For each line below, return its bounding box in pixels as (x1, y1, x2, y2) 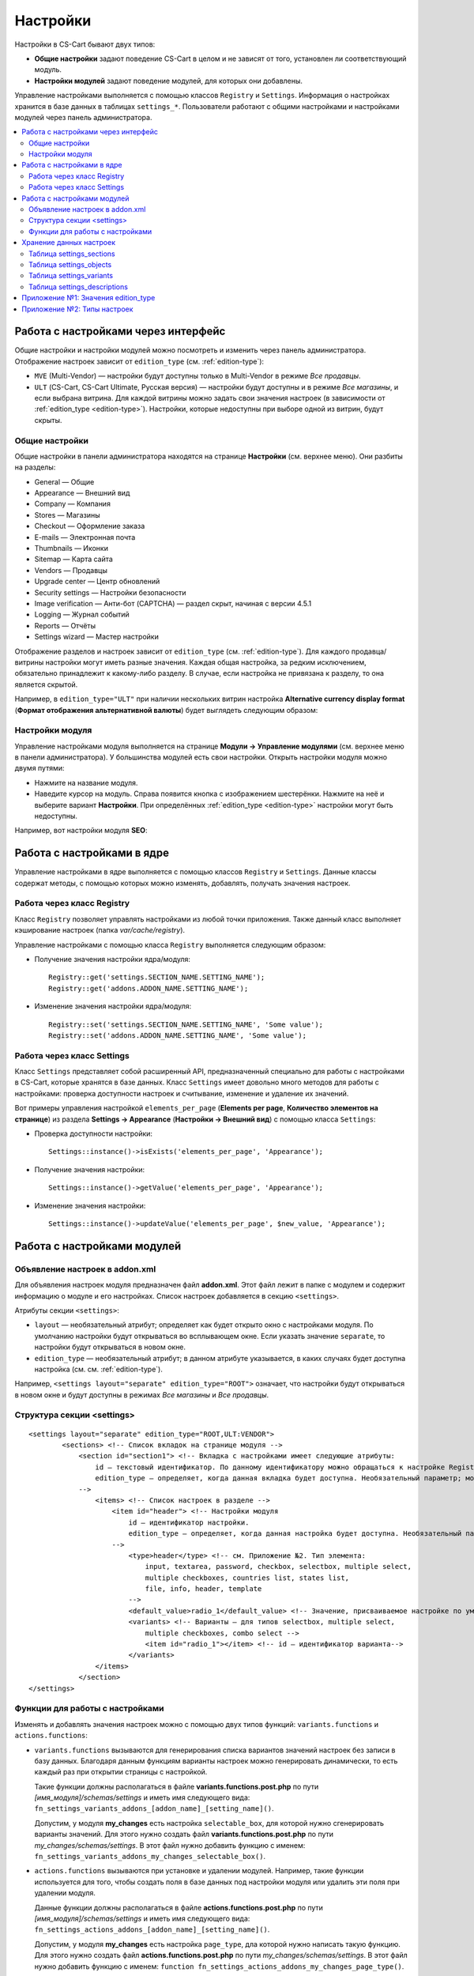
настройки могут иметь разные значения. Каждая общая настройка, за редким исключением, (45, 657, 367, 667)
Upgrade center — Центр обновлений (34, 577, 160, 586)
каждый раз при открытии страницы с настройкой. (34, 1767, 208, 1777)
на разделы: (14, 462, 56, 472)
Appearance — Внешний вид (34, 488, 130, 498)
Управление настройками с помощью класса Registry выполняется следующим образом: (14, 940, 326, 949)
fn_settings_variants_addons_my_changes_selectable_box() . (34, 1852, 266, 1861)
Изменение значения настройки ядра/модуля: (34, 1001, 192, 1011)
